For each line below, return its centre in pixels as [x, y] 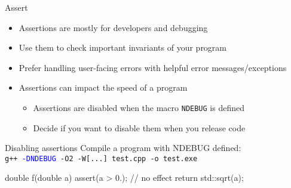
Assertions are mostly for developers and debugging [113, 27]
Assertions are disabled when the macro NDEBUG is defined [139, 107]
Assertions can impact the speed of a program [103, 87]
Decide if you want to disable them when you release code [139, 127]
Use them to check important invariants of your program [123, 47]
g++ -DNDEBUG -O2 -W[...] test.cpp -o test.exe [101, 158]
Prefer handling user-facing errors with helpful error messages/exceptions [153, 67]
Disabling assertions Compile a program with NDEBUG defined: [123, 148]
